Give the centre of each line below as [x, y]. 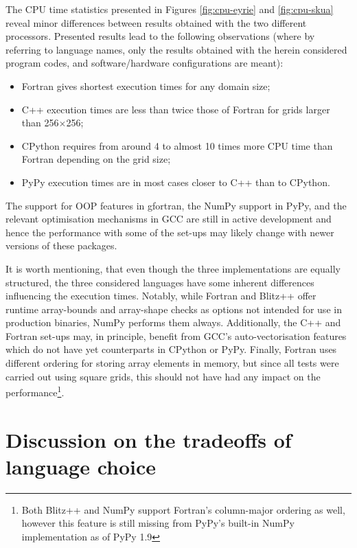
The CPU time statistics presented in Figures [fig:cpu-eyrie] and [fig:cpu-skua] [170, 9]
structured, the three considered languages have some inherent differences [160, 282]
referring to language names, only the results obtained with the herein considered [176, 49]
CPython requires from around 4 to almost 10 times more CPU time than [177, 145]
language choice [81, 466]
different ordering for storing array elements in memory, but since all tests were [172, 363]
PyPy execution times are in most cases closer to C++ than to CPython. [176, 182]
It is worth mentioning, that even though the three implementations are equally [173, 268]
